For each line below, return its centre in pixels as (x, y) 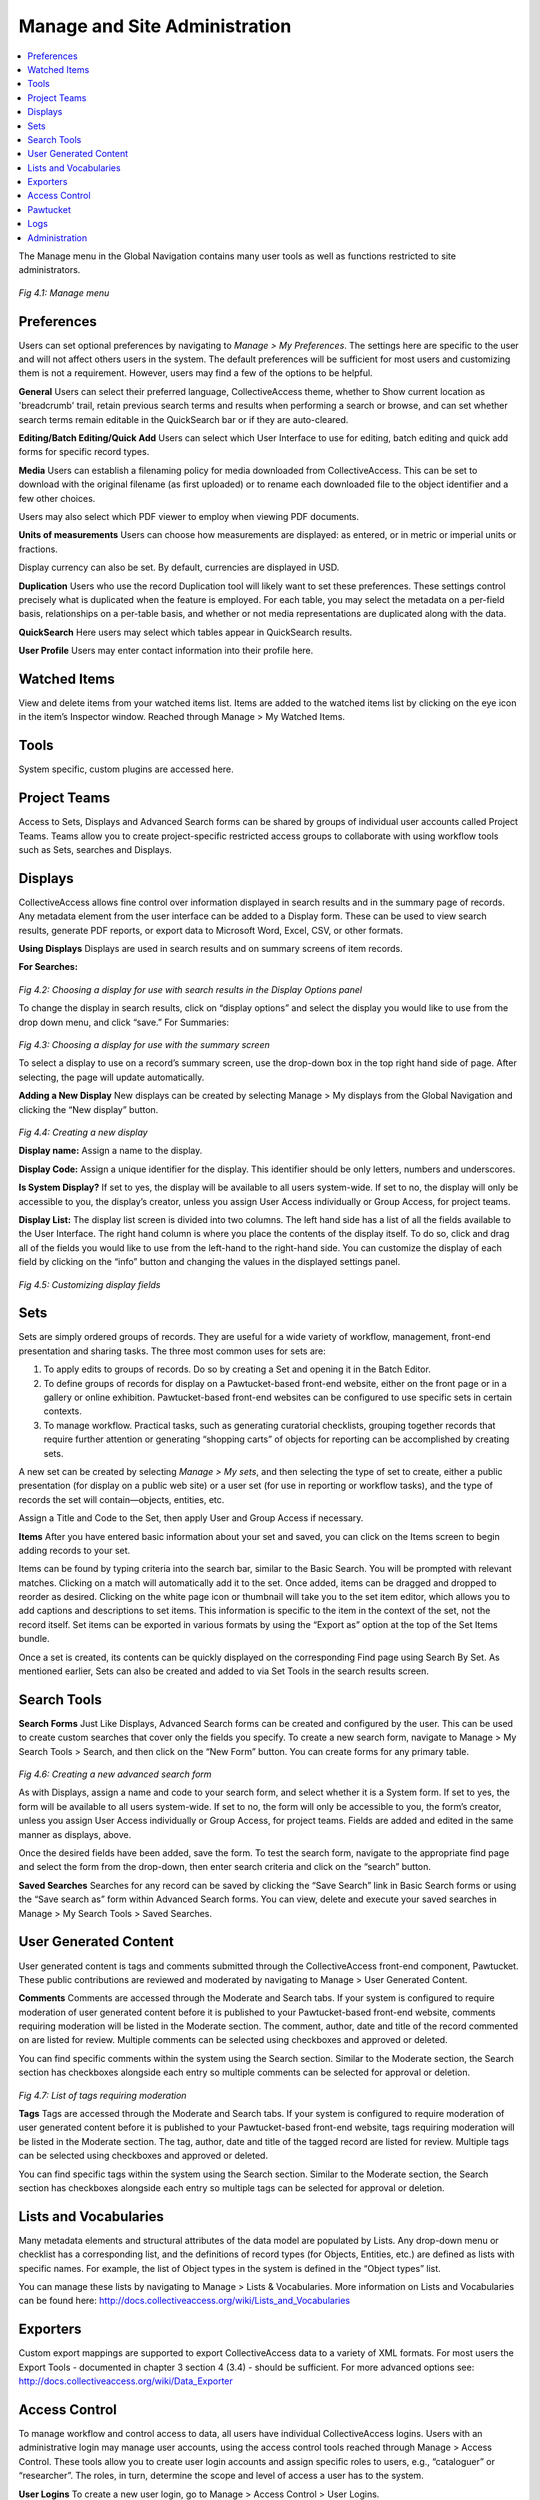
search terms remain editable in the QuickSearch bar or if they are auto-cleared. (183, 419)
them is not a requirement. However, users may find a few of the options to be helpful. (196, 373)
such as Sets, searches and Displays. (95, 850)
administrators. (49, 270)
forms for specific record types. (84, 452)
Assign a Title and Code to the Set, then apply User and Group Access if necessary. (191, 1518)
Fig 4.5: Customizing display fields (89, 1284)
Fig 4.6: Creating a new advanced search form (115, 1774)
